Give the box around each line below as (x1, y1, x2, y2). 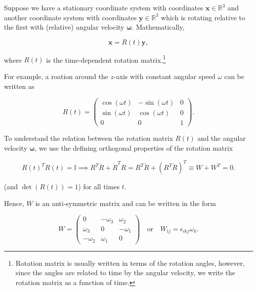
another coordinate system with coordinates (4, 12, 137, 22)
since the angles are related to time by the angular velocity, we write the (15, 267, 235, 278)
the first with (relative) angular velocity (4, 22, 125, 32)
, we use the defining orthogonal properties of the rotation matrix (35, 142, 233, 153)
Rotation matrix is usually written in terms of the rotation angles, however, (15, 257, 245, 268)
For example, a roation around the (4, 71, 108, 82)
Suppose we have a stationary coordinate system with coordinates (4, 2, 203, 12)
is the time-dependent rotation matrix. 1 (46, 53, 166, 65)
